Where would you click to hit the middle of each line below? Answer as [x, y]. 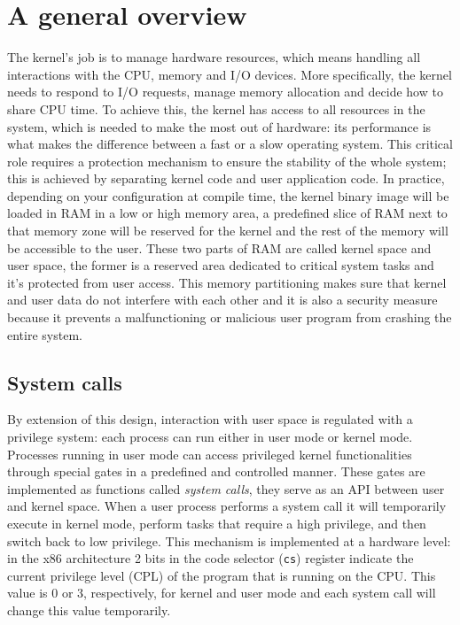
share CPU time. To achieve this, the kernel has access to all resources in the [216, 108]
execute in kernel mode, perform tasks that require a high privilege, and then [217, 523]
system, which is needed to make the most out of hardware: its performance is [219, 126]
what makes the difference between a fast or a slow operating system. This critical [230, 144]
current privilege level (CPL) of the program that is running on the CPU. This [222, 575]
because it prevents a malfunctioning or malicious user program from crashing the [230, 317]
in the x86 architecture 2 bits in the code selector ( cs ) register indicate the [211, 558]
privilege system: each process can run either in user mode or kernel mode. [210, 437]
